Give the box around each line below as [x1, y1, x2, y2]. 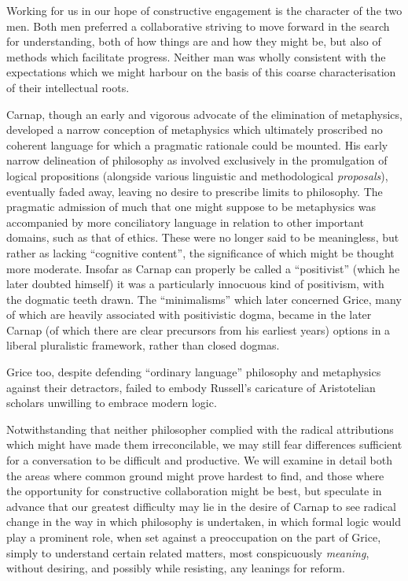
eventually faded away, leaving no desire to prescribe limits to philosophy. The [6, 183, 383, 199]
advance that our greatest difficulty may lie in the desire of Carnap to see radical [6, 498, 396, 514]
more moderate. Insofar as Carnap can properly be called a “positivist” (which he [6, 260, 400, 276]
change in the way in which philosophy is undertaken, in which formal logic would [6, 513, 401, 530]
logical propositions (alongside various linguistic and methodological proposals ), [6, 167, 388, 183]
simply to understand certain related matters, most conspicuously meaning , [6, 544, 369, 561]
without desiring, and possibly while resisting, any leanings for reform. [6, 560, 345, 576]
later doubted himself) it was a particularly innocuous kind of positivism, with [6, 276, 384, 292]
